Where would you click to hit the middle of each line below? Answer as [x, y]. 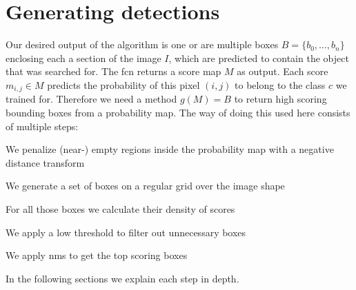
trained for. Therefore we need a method [91, 99]
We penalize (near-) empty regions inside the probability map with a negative [170, 149]
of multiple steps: [42, 126]
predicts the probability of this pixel [123, 84]
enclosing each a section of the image [83, 58]
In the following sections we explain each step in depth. [122, 278]
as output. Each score [283, 71]
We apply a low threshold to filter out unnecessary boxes [126, 232]
